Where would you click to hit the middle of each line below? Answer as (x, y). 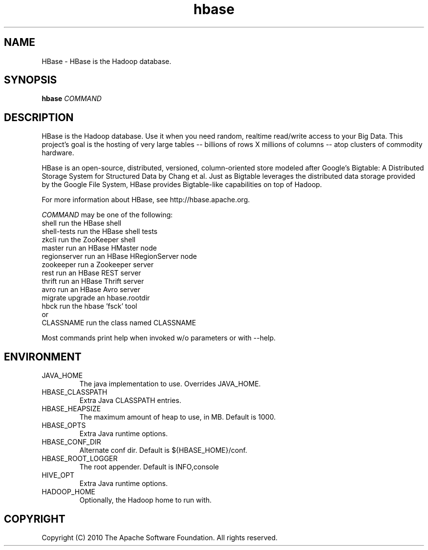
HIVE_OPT (58, 475)
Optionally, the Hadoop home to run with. (146, 500)
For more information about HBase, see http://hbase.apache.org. (146, 200)
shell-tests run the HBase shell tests (100, 232)
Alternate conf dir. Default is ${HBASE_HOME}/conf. (163, 450)
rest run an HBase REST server (91, 273)
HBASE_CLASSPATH (75, 392)
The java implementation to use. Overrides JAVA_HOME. (170, 384)
